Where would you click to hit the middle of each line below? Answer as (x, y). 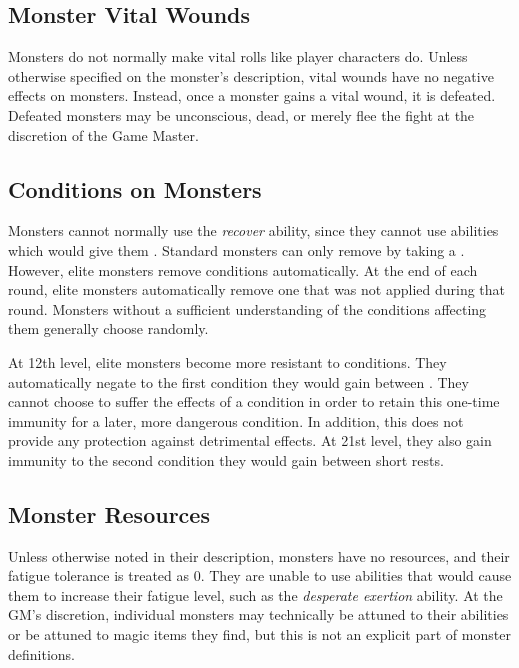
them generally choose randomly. (108, 328)
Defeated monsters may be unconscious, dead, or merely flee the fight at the (241, 114)
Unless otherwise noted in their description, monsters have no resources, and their (259, 555)
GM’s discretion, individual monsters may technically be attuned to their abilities (258, 614)
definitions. (41, 653)
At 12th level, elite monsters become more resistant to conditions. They (227, 361)
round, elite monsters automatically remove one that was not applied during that (257, 289)
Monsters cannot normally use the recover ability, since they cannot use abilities (253, 230)
